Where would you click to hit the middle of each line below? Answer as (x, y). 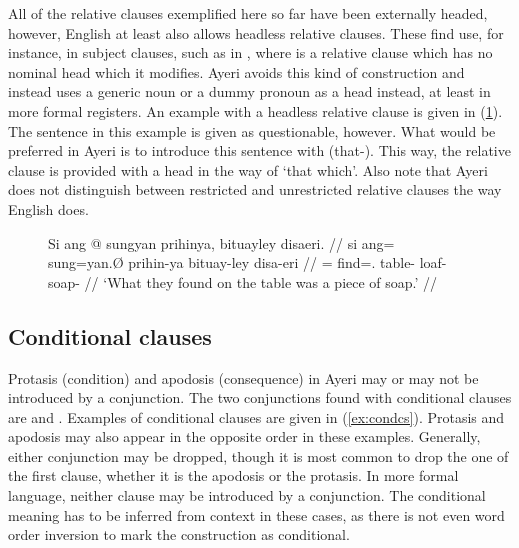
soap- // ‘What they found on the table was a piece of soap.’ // (243, 281)
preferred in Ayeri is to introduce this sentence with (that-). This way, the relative (259, 150)
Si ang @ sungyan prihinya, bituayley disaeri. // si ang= (221, 242)
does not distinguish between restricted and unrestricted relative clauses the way (255, 189)
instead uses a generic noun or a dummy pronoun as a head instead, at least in (249, 91)
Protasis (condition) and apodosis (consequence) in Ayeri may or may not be (243, 377)
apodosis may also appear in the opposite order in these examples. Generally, (244, 436)
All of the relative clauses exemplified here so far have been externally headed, (248, 13)
